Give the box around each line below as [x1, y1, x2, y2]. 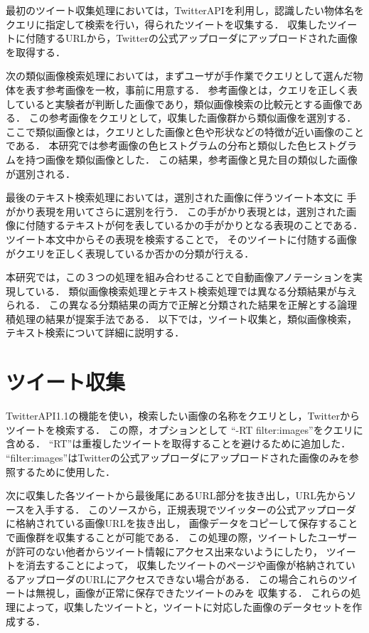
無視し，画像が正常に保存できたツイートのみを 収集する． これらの [35, 585, 351, 600]
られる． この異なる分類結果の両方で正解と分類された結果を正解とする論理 [6, 297, 358, 312]
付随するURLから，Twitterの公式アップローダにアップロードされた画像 [25, 31, 358, 46]
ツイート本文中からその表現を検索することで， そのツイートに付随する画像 [6, 231, 357, 246]
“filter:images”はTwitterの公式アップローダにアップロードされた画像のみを [6, 450, 349, 464]
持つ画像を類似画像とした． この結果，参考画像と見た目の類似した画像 [25, 151, 358, 166]
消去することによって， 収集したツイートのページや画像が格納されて [25, 558, 346, 573]
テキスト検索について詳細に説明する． [6, 325, 185, 340]
